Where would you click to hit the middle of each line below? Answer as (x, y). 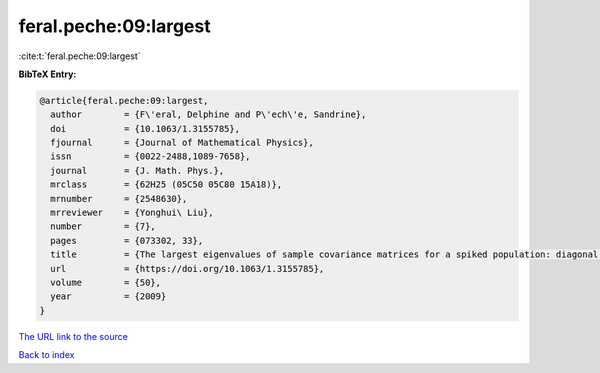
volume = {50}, (106, 282)
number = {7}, (103, 226)
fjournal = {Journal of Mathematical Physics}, (182, 143)
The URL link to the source (73, 336)
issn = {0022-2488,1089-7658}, (150, 156)
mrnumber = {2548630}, (119, 198)
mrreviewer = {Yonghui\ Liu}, (132, 213)
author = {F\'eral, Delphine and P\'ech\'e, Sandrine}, (208, 114)
